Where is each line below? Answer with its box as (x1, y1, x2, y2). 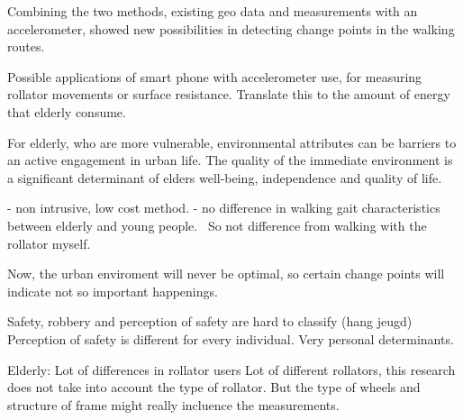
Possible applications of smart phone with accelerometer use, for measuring (7, 67, 422, 86)
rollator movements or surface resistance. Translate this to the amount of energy (7, 85, 450, 104)
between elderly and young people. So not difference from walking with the (7, 215, 427, 234)
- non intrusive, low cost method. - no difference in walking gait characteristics (7, 198, 440, 217)
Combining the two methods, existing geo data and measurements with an (7, 2, 418, 20)
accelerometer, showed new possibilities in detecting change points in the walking (7, 19, 455, 38)
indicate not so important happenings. (7, 281, 218, 300)
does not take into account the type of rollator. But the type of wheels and (7, 378, 421, 397)
